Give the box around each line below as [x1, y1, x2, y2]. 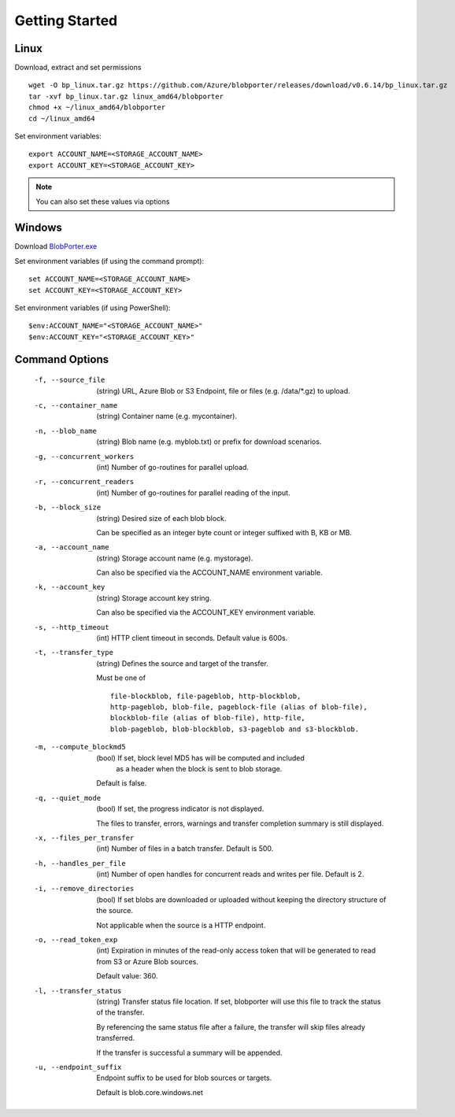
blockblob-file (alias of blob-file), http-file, [110, 713, 306, 723]
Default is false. [96, 779, 147, 788]
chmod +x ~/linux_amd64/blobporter [28, 103, 166, 112]
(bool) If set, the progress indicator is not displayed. [96, 804, 264, 814]
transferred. [96, 1034, 135, 1043]
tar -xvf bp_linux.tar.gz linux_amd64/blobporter [28, 91, 224, 101]
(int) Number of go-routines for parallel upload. [96, 462, 250, 472]
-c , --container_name [34, 401, 118, 410]
